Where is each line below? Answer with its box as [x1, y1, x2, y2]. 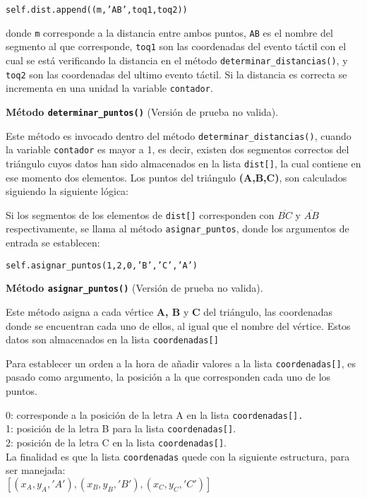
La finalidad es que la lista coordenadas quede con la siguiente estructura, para [6, 449, 350, 463]
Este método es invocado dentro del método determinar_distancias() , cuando [6, 128, 351, 143]
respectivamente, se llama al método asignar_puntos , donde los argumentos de [6, 221, 349, 236]
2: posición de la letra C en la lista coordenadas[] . [6, 434, 227, 449]
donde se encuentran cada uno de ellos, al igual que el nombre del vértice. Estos [6, 318, 351, 333]
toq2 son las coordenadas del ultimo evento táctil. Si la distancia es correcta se [6, 66, 347, 81]
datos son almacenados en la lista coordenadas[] [6, 332, 219, 347]
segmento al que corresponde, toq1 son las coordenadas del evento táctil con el [6, 39, 347, 54]
